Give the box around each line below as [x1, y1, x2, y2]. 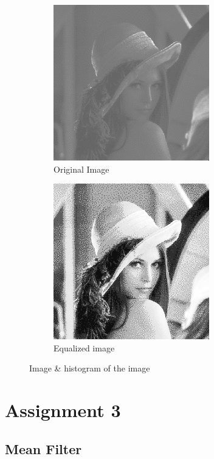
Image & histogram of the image [29, 362, 150, 374]
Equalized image [53, 341, 115, 354]
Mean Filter [5, 439, 82, 458]
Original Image [53, 162, 109, 175]
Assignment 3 [5, 398, 121, 423]
